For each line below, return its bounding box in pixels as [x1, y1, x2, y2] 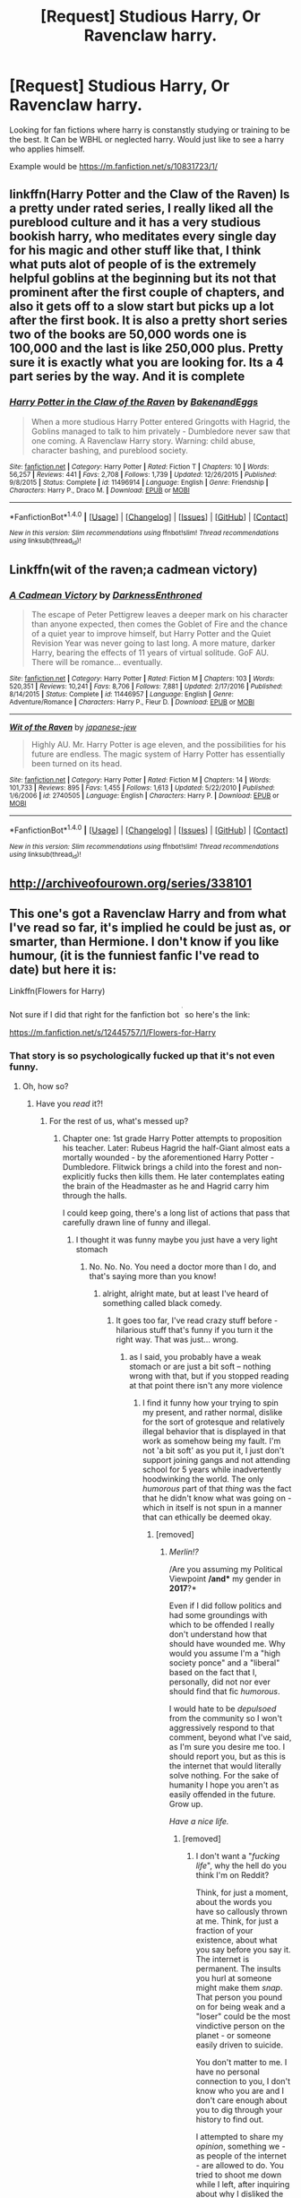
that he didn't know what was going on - [142, 1493, 292, 1503]
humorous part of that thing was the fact [142, 1484, 292, 1494]
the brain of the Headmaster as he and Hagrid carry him [62, 1181, 270, 1191]
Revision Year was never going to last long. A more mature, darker [30, 638, 276, 649]
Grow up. [168, 1799, 203, 1810]
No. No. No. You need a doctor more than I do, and [89, 1261, 277, 1272]
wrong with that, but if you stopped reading [129, 1371, 289, 1381]
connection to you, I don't [195, 2076, 291, 2087]
